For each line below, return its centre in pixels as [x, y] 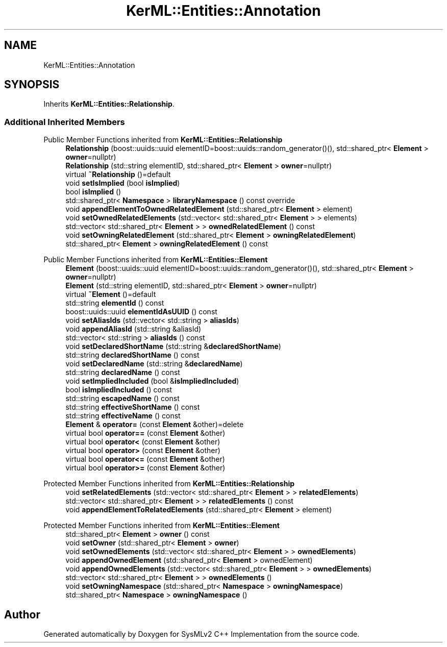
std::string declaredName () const [123, 372]
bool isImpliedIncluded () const [119, 390]
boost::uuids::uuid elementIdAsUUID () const [141, 312]
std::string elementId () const [115, 303]
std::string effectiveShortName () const [133, 407]
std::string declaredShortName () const [132, 355]
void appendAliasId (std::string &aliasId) [133, 329]
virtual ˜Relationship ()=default [118, 175]
